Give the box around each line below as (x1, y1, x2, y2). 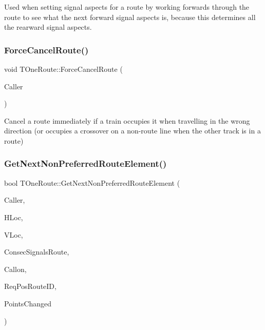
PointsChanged (4, 298, 52, 308)
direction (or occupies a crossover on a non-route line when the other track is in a (4, 125, 261, 136)
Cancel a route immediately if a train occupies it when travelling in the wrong (4, 115, 250, 126)
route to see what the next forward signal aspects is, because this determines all (4, 11, 256, 22)
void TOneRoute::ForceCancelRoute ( (4, 64, 123, 74)
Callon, (4, 263, 27, 274)
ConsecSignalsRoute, (4, 246, 69, 257)
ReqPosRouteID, (4, 281, 56, 292)
